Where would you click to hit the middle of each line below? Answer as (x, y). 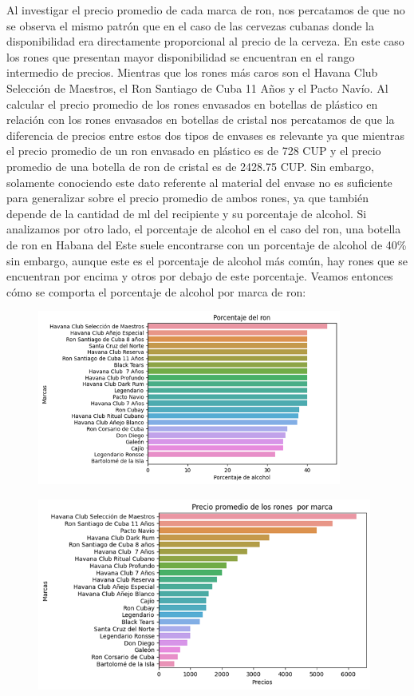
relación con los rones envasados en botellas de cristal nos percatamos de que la (201, 119)
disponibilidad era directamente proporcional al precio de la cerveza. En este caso (205, 41)
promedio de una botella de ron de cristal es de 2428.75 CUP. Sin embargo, (190, 166)
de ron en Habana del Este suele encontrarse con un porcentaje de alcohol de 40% (207, 244)
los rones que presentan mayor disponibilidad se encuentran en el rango (181, 56)
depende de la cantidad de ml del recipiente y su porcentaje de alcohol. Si (187, 213)
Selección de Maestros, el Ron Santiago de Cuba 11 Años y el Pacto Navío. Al (197, 87)
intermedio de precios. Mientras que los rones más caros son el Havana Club (192, 72)
